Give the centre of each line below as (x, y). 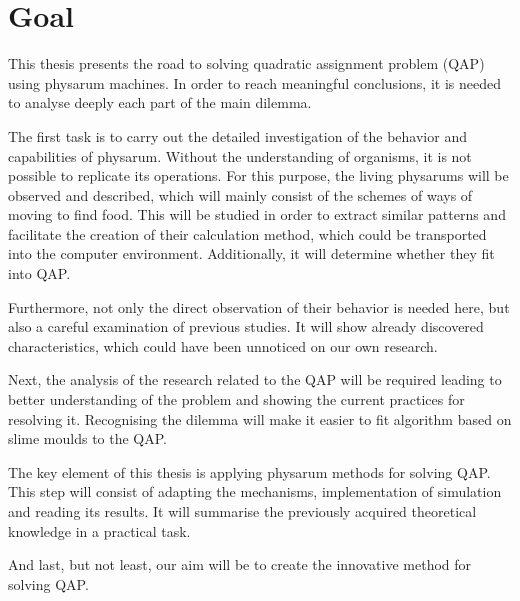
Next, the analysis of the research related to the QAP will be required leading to (255, 379)
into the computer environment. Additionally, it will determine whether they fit (251, 253)
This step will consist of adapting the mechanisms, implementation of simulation (255, 491)
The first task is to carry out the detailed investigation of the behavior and (237, 135)
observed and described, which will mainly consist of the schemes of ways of (240, 194)
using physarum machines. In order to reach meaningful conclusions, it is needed (254, 82)
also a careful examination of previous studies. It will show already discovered (246, 326)
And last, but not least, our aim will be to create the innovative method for (240, 564)
